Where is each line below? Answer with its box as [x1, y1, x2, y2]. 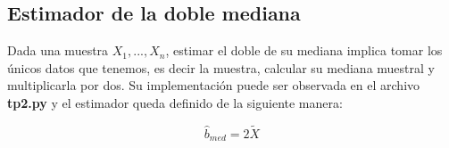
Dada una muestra [7, 41, 109, 60]
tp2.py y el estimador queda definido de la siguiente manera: [7, 93, 343, 111]
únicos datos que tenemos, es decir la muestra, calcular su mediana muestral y [7, 58, 435, 77]
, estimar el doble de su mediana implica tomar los [165, 41, 443, 60]
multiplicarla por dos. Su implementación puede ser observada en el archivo [7, 76, 420, 95]
